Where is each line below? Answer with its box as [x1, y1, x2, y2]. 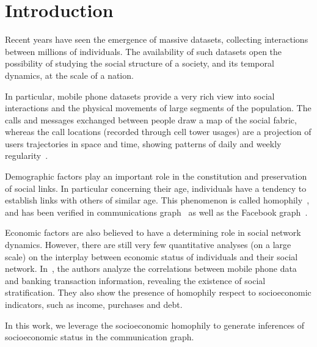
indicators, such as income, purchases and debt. [5, 298, 183, 310]
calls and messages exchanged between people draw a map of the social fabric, [5, 113, 297, 126]
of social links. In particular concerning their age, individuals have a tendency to [5, 181, 307, 194]
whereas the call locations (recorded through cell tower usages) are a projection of [5, 125, 312, 138]
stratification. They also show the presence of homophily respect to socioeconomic [5, 286, 312, 299]
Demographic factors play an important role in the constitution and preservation [5, 170, 307, 183]
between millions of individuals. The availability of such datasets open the [5, 45, 282, 57]
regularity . [5, 149, 48, 162]
